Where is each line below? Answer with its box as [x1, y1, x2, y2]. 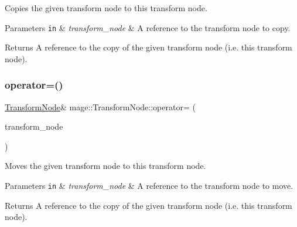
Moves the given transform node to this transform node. [5, 160, 206, 172]
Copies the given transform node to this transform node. [5, 2, 207, 13]
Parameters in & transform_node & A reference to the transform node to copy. [5, 21, 291, 33]
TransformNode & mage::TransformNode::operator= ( [5, 100, 196, 113]
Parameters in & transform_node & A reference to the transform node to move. [5, 179, 293, 192]
